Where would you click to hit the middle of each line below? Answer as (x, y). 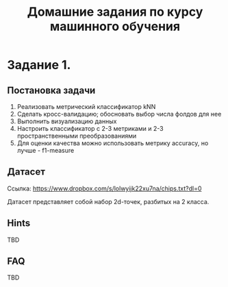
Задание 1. (39, 65)
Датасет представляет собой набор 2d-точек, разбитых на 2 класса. (108, 201)
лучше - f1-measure (46, 150)
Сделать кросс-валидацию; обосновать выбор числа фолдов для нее (119, 114)
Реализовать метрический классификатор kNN (86, 107)
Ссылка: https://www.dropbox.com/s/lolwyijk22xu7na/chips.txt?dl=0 (104, 188)
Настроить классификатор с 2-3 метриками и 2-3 (90, 128)
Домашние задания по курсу (115, 12)
